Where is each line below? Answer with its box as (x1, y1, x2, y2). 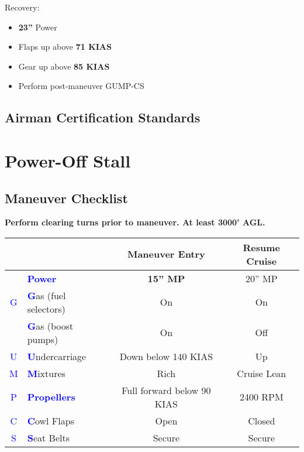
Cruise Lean (237, 366, 286, 380)
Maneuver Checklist (5, 189, 128, 207)
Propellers (27, 390, 75, 404)
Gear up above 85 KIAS (18, 60, 110, 72)
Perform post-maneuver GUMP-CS (18, 80, 144, 92)
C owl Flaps (27, 413, 74, 427)
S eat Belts (27, 430, 70, 444)
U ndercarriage (27, 349, 87, 363)
